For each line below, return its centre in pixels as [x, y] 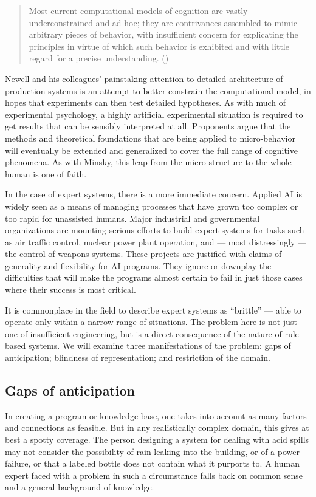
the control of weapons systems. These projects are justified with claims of [143, 254]
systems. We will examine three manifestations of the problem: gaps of [160, 345]
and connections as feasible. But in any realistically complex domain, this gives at [157, 427]
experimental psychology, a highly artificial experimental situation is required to [154, 114]
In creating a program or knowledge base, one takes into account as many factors [156, 415]
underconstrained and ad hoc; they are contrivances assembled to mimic [163, 22]
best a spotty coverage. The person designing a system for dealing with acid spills [157, 440]
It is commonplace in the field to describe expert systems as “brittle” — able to [153, 310]
